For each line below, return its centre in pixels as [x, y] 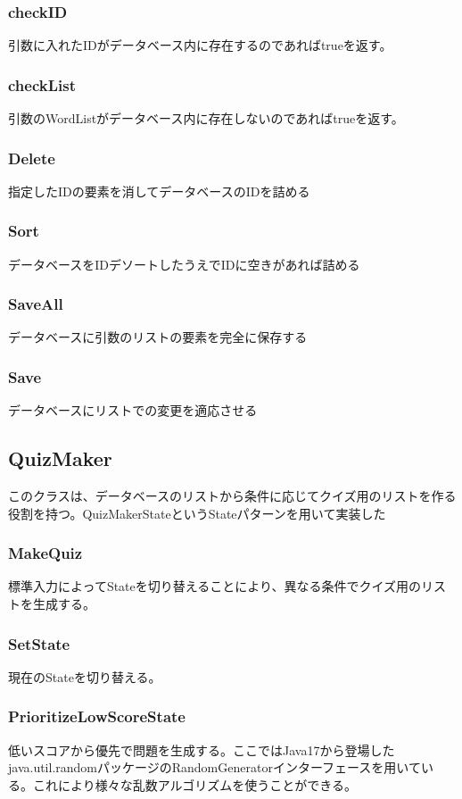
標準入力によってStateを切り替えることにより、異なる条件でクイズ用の [215, 586]
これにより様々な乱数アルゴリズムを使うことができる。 [195, 784]
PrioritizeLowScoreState [97, 716]
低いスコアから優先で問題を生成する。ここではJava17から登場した [202, 749]
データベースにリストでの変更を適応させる [133, 410]
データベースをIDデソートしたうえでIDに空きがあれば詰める [184, 264]
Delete [32, 158]
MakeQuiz [45, 553]
